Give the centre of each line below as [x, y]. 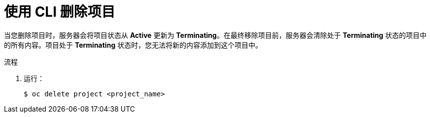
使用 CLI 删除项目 [60, 12]
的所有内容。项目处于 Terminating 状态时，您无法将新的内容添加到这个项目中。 [133, 45]
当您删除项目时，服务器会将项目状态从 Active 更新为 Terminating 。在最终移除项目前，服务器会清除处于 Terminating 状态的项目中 [215, 35]
